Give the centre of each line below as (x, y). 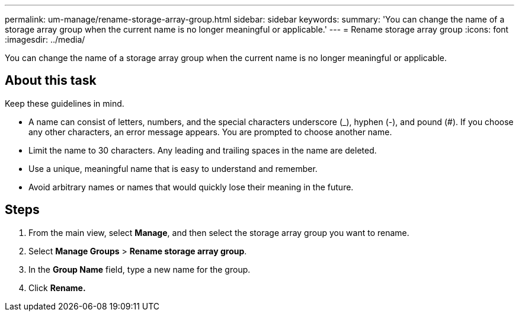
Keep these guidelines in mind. (65, 103)
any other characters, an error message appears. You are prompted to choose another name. (210, 132)
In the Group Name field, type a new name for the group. (140, 269)
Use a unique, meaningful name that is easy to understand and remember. (173, 168)
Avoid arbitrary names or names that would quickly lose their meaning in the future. (191, 187)
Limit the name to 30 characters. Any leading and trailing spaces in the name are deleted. (203, 150)
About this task (51, 81)
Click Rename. (57, 288)
